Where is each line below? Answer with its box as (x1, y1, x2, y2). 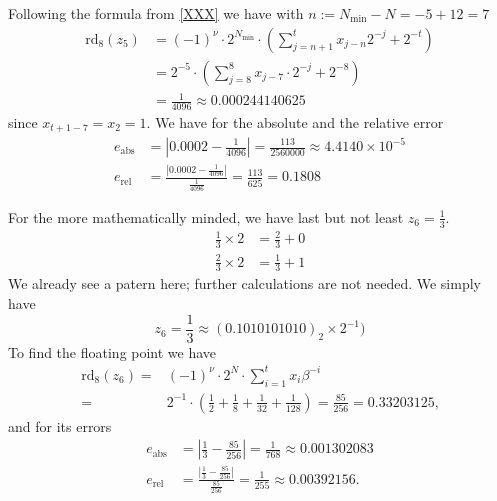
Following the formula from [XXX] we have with (8, 3, 304, 23)
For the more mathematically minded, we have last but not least (8, 206, 404, 227)
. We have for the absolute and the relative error (146, 112, 444, 133)
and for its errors (8, 415, 112, 436)
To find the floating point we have (8, 341, 217, 362)
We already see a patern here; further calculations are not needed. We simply (8, 273, 481, 294)
